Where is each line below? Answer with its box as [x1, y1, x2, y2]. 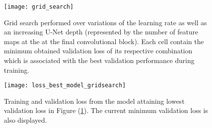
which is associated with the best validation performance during [4, 55, 194, 65]
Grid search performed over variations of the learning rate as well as [4, 17, 207, 27]
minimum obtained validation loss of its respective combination [4, 46, 193, 56]
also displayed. [4, 115, 47, 125]
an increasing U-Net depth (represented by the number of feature [4, 27, 198, 37]
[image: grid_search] [4, 3, 74, 10]
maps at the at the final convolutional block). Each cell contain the [4, 36, 204, 46]
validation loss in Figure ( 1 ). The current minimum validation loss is [4, 105, 208, 115]
